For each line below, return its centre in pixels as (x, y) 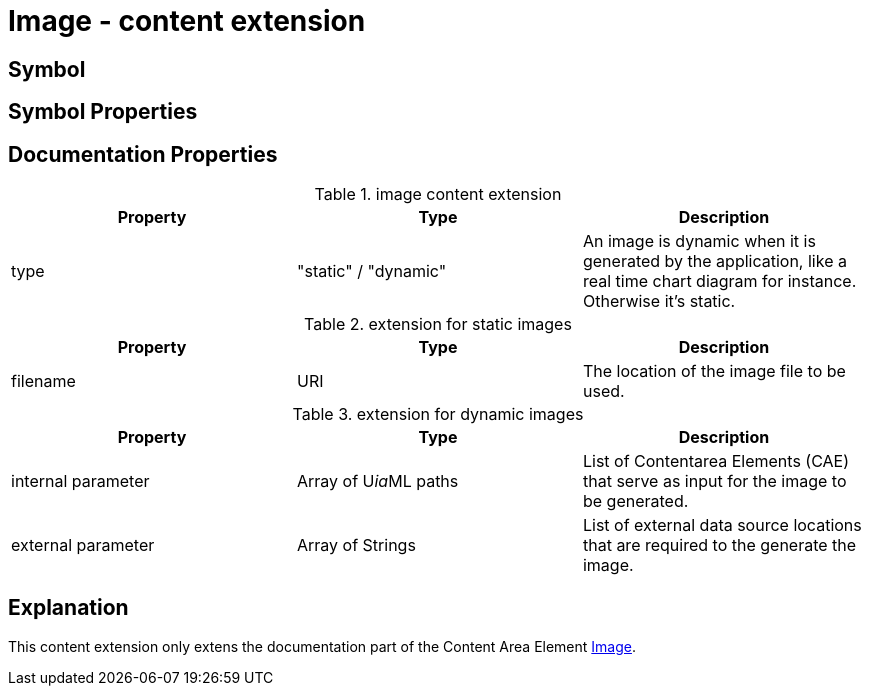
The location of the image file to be (714, 371)
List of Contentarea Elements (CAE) (716, 461)
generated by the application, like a (714, 261)
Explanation (68, 608)
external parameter (83, 545)
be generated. (635, 501)
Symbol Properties (103, 112)
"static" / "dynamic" (371, 271)
